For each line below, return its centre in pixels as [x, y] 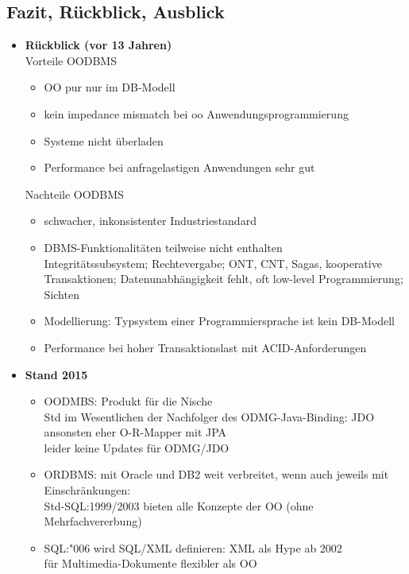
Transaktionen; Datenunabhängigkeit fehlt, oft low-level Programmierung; [224, 279]
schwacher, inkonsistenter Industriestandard [150, 221]
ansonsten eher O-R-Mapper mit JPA [135, 432]
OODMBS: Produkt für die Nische [128, 401]
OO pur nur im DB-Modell [110, 87]
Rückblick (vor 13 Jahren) [98, 45]
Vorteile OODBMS [71, 60]
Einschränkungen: [87, 490]
